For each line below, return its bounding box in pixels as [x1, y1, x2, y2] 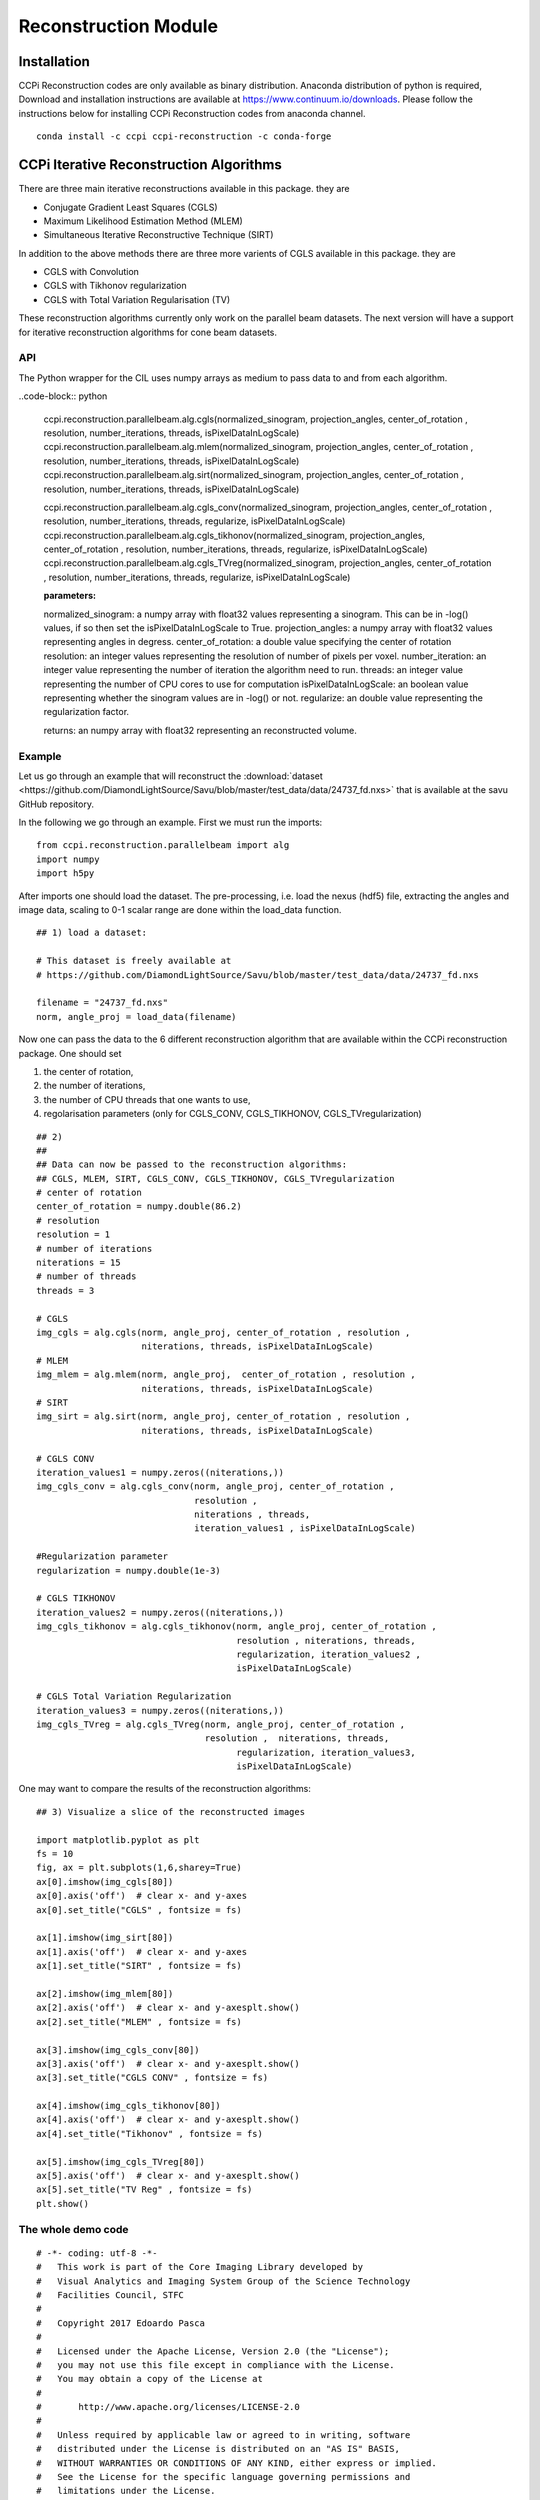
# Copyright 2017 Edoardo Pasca [36, 2317, 205, 2329]
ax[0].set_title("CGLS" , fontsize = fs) [36, 1904, 242, 1915]
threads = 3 [36, 1285, 95, 1296]
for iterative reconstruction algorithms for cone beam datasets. [18, 326, 278, 338]
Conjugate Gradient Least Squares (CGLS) [43, 201, 219, 213]
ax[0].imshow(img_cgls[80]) [36, 1876, 174, 1887]
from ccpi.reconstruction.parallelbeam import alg [36, 840, 290, 851]
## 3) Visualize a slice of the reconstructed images [36, 1806, 305, 1817]
